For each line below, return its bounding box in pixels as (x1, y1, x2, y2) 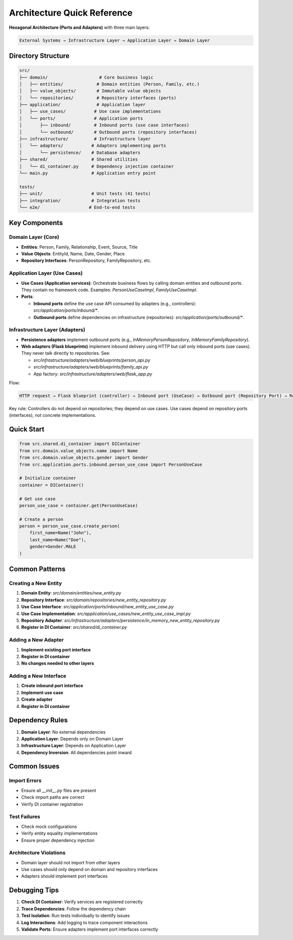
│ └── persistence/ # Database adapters (19, 150, 141, 155)
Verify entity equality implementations (21, 830, 98, 836)
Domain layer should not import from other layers (21, 859, 121, 866)
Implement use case (21, 689, 63, 695)
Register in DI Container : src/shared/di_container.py (21, 624, 127, 630)
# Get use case (19, 496, 56, 502)
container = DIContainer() (19, 482, 84, 488)
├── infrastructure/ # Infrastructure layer (19, 136, 151, 142)
